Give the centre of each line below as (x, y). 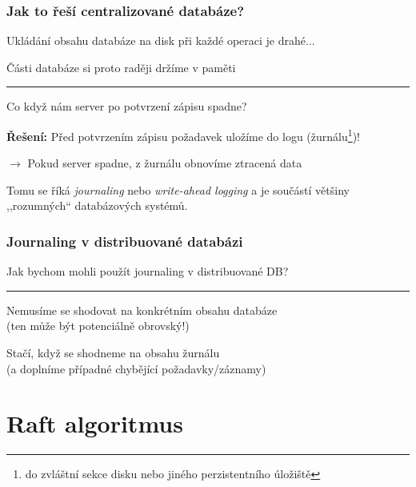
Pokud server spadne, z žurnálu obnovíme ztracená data (165, 163)
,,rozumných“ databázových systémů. (97, 205)
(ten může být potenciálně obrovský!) (98, 326)
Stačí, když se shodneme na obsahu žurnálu (113, 353)
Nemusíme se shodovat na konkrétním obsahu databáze (142, 310)
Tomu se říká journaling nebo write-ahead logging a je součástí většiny (178, 189)
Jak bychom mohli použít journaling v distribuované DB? (148, 271)
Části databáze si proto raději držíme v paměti (121, 67)
